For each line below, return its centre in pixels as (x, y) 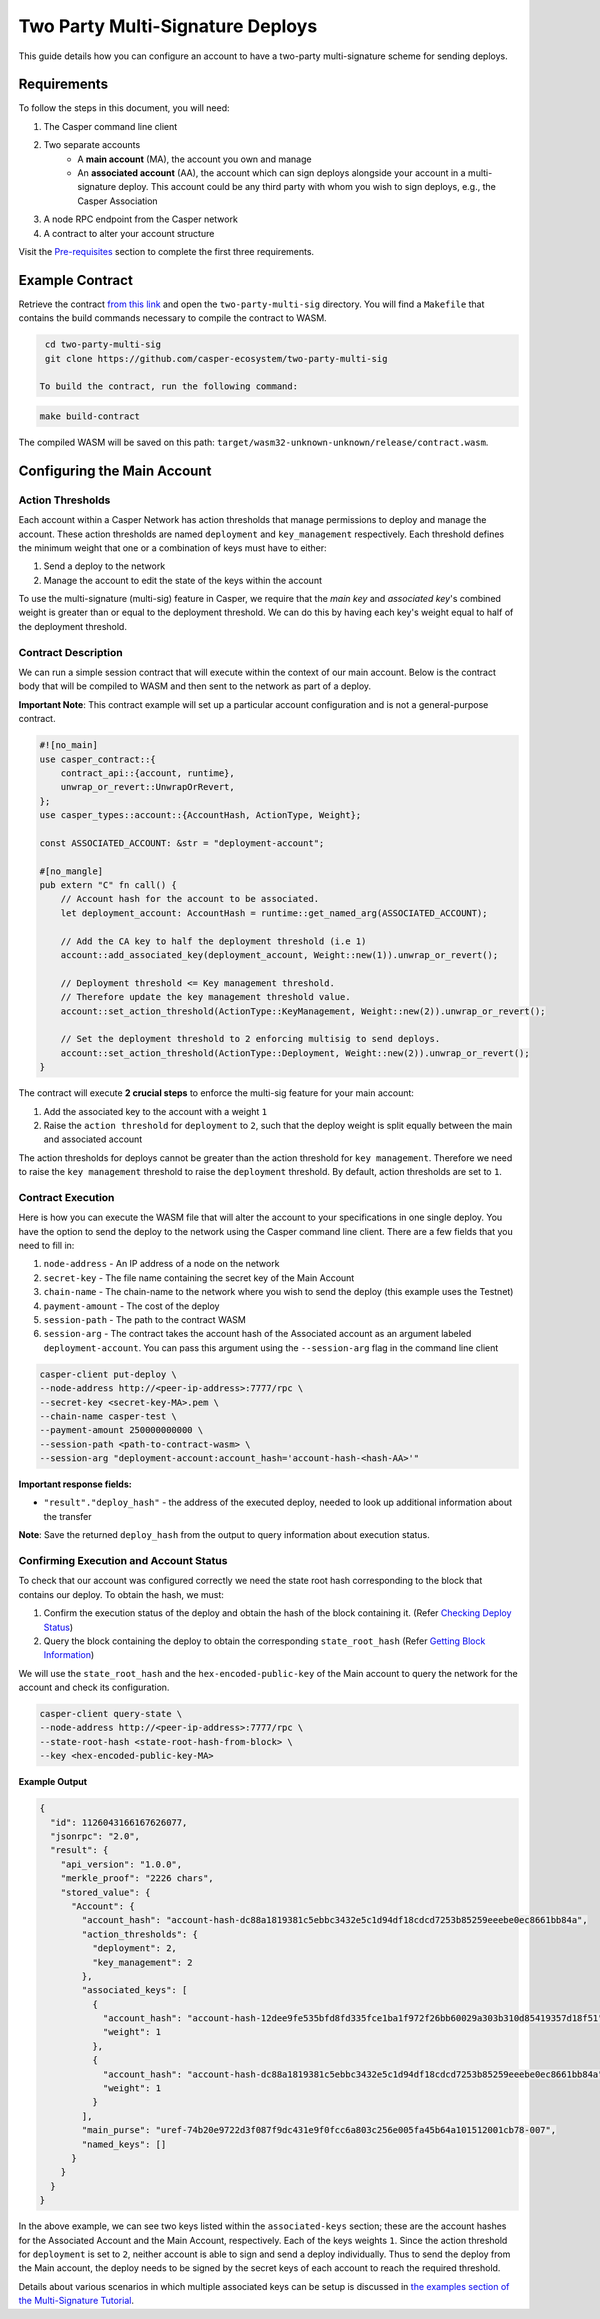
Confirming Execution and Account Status (123, 1560)
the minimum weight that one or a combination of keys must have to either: (172, 547)
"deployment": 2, (134, 1948)
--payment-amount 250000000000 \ (121, 1430)
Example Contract (76, 280)
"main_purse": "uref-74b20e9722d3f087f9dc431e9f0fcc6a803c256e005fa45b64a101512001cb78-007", (319, 2130)
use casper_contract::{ (98, 759)
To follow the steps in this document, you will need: (124, 108)
